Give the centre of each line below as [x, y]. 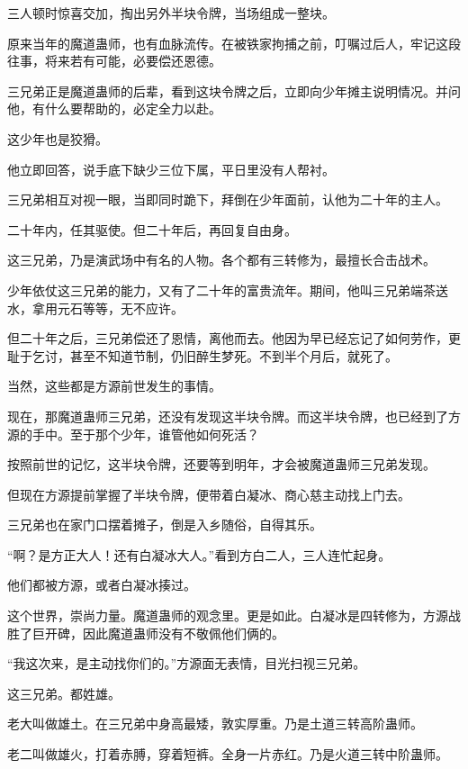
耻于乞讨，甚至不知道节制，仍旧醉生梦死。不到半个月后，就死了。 [202, 355]
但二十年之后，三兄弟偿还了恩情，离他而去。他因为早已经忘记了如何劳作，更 [234, 338]
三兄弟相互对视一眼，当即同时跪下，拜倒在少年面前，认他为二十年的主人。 [228, 199]
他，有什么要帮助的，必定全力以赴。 [114, 109]
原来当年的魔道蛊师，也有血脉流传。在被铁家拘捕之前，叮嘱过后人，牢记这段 [234, 43]
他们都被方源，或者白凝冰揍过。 [102, 585]
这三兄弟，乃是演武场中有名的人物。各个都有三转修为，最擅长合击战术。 [221, 260]
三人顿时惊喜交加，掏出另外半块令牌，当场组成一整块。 [171, 13]
